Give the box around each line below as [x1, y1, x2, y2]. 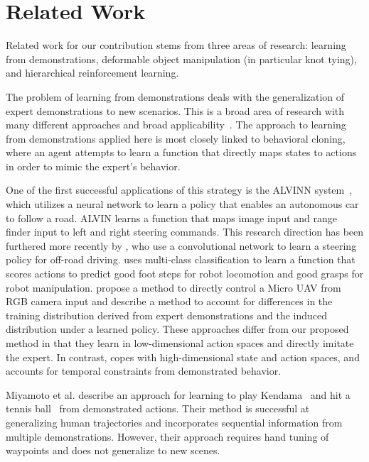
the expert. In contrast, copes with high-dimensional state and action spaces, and [6, 349, 360, 364]
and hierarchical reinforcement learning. [6, 65, 179, 80]
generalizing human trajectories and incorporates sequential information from [6, 414, 343, 429]
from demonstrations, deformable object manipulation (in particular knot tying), [6, 51, 357, 66]
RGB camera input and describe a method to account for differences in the [6, 294, 333, 309]
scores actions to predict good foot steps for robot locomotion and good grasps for [6, 266, 364, 281]
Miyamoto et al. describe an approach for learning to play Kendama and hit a [6, 387, 351, 402]
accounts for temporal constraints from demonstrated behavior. [6, 363, 282, 378]
